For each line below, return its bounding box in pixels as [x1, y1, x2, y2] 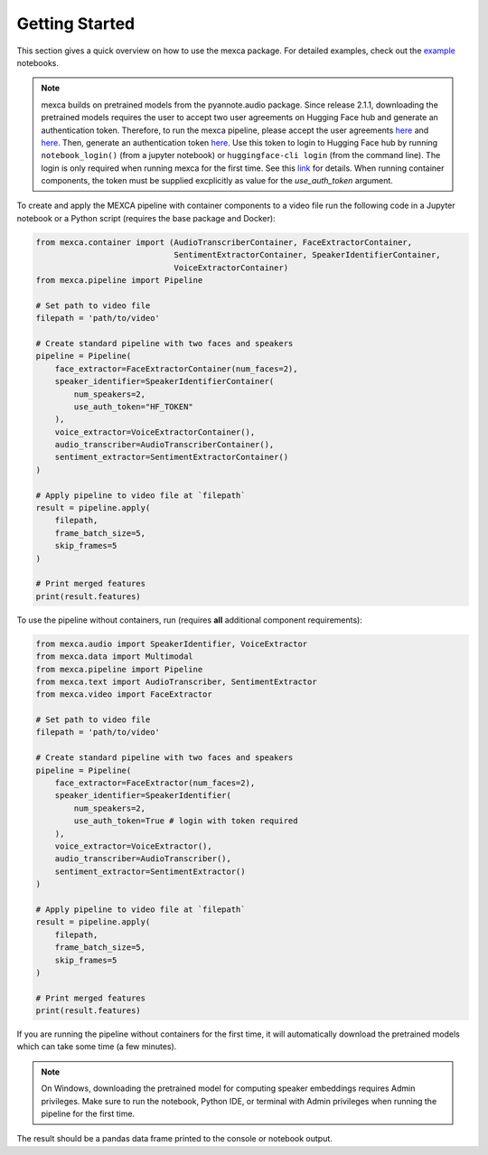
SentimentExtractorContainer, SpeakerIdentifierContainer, [174, 249, 442, 260]
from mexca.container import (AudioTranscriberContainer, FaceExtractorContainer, [35, 237, 413, 248]
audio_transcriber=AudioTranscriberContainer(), [54, 439, 275, 450]
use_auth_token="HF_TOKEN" [73, 401, 193, 411]
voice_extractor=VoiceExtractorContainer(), [54, 427, 256, 437]
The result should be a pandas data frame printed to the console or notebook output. [16, 1133, 333, 1144]
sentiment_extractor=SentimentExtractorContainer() [54, 452, 289, 463]
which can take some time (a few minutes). [16, 1041, 177, 1052]
